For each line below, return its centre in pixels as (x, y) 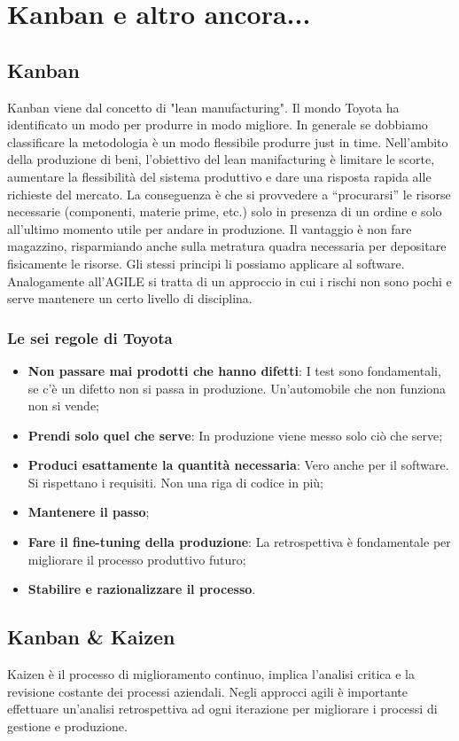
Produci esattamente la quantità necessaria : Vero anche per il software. (238, 465)
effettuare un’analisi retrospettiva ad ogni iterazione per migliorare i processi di (222, 709)
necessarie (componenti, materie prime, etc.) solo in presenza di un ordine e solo (225, 211)
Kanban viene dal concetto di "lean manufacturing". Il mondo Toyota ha (203, 107)
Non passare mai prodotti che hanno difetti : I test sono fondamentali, (234, 370)
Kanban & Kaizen (91, 637)
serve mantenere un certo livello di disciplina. (130, 298)
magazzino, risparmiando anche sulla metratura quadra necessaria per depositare (227, 246)
